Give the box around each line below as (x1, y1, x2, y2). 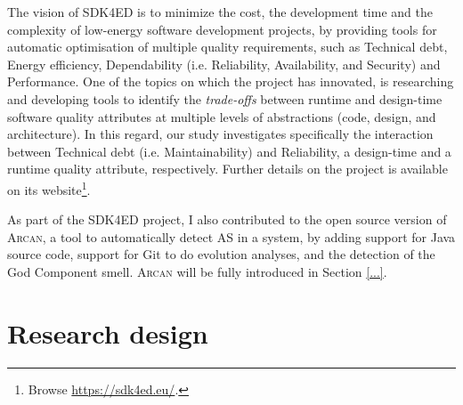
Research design (7, 314, 208, 351)
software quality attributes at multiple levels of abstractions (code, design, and (7, 107, 436, 126)
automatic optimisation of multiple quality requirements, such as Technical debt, (7, 37, 448, 56)
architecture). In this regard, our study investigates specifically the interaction (7, 125, 434, 143)
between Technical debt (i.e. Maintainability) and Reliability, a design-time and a (7, 142, 451, 160)
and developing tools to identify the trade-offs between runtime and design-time (7, 89, 443, 108)
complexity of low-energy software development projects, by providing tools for (7, 20, 437, 38)
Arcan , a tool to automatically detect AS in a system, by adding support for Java (7, 227, 456, 246)
